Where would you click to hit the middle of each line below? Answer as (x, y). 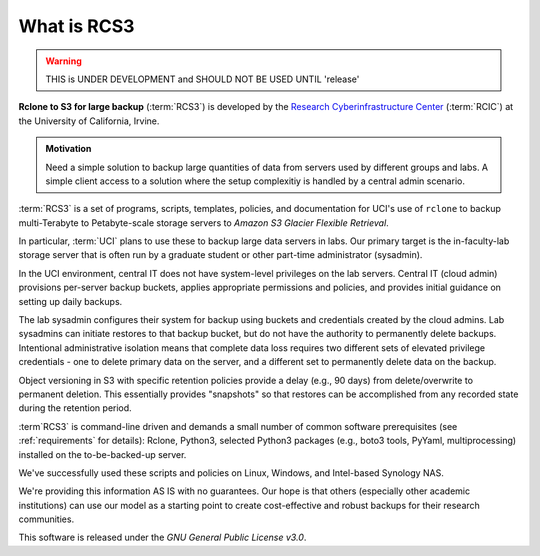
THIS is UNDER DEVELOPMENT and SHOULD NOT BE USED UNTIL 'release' (202, 79)
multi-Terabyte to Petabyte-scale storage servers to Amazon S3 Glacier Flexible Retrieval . (203, 222)
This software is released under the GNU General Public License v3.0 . (162, 537)
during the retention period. (75, 408)
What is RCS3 (76, 26)
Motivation (68, 149)
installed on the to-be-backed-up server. (102, 454)
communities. (46, 519)
